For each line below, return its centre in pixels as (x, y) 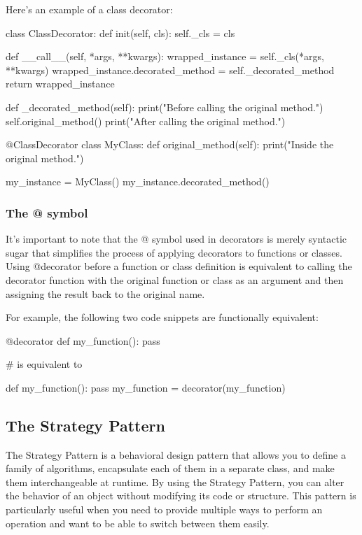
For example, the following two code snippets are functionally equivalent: (162, 317)
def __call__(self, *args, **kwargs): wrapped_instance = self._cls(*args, (165, 56)
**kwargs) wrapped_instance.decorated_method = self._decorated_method (170, 70)
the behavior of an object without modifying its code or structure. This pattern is (181, 495)
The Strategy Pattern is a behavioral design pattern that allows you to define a (176, 454)
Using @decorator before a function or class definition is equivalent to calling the (179, 266)
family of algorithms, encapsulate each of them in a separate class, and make (170, 468)
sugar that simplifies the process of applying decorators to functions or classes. (174, 252)
